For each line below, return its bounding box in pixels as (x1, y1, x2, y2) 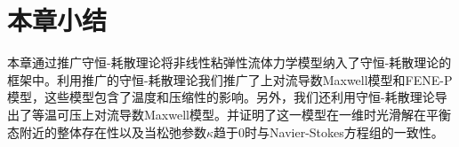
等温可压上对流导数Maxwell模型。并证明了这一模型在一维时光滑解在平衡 (31, 104, 451, 123)
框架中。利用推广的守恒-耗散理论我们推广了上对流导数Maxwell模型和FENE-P (7, 70, 453, 89)
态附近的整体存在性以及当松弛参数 (7, 122, 206, 141)
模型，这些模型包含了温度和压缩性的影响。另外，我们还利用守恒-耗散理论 (7, 88, 435, 106)
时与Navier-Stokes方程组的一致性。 (245, 122, 444, 141)
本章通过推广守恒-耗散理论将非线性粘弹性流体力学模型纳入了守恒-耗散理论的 (7, 53, 452, 72)
